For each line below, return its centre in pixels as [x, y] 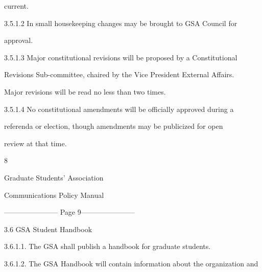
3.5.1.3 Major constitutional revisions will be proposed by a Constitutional [121, 57]
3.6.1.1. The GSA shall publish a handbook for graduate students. [108, 246]
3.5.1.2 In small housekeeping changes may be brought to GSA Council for [121, 23]
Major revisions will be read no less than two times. [85, 91]
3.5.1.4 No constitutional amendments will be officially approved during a [119, 109]
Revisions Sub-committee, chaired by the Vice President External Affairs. [119, 74]
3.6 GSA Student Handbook [48, 229]
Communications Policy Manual [54, 195]
